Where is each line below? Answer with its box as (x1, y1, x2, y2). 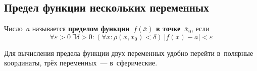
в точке (156, 23, 181, 34)
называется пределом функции (32, 23, 130, 34)
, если (191, 23, 210, 34)
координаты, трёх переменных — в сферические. (4, 57, 158, 68)
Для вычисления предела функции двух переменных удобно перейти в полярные (4, 47, 253, 58)
